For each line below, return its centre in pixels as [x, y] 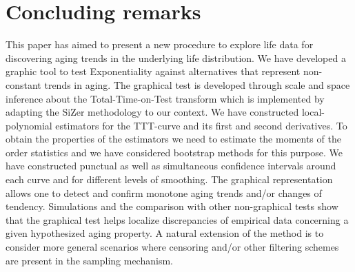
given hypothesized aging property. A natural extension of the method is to [165, 233]
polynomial [29, 125]
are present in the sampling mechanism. [89, 260]
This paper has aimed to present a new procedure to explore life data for [160, 44]
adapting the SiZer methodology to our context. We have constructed [152, 112]
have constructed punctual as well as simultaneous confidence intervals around [171, 166]
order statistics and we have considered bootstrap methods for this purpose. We [174, 152]
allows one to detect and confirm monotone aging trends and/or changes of [164, 192]
